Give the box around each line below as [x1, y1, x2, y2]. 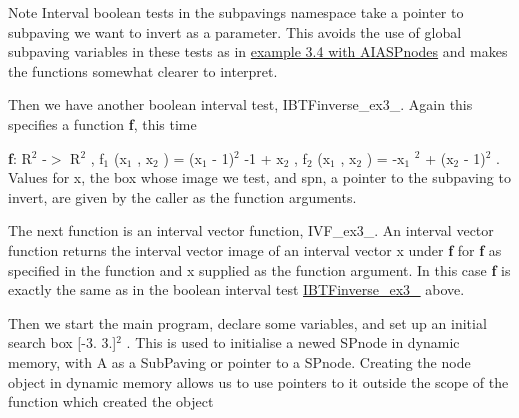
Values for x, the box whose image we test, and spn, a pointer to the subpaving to [8, 167, 511, 188]
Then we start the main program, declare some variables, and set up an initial [8, 312, 487, 333]
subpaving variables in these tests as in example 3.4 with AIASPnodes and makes [8, 41, 508, 62]
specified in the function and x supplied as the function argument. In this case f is [8, 259, 511, 280]
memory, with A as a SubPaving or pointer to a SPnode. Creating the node [8, 351, 471, 372]
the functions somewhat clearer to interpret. [8, 60, 278, 81]
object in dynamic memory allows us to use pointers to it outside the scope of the [8, 371, 509, 392]
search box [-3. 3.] [8, 332, 117, 353]
